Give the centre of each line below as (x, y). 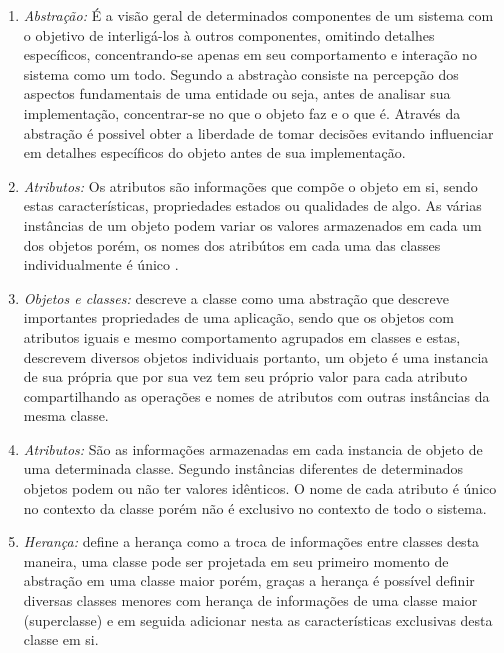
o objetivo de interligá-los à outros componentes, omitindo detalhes (229, 34)
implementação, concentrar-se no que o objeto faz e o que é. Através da (242, 112)
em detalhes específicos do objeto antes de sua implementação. (214, 152)
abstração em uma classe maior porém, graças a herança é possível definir (249, 580)
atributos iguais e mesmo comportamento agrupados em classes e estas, (242, 336)
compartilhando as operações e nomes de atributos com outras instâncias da (256, 395)
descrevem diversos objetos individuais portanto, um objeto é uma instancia (256, 356)
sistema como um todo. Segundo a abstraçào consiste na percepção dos (241, 73)
